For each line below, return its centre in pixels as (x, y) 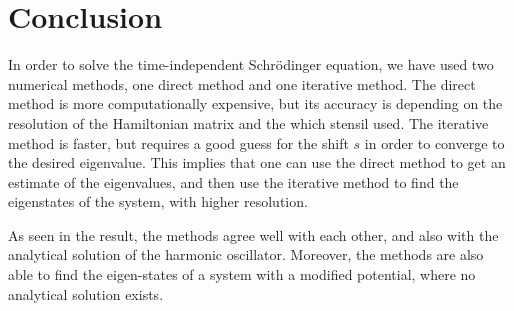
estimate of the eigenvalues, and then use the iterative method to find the (233, 181)
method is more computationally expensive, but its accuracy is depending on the (255, 103)
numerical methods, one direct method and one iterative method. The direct (242, 83)
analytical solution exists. (86, 293)
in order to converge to (434, 142)
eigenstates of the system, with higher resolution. (158, 201)
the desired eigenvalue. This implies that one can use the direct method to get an (257, 162)
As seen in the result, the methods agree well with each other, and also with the (253, 234)
